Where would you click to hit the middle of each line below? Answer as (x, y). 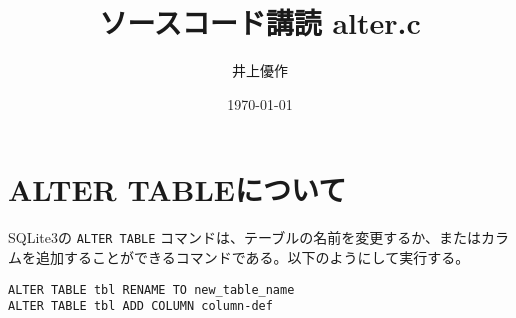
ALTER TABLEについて (177, 189)
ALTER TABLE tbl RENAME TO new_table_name (151, 289)
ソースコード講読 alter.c (260, 22)
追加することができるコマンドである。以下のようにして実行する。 (252, 256)
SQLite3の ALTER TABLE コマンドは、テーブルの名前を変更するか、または (244, 237)
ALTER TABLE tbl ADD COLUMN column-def (140, 306)
